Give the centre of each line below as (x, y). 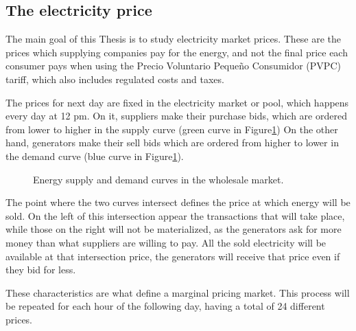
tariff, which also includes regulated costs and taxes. (115, 79)
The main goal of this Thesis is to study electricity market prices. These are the (174, 39)
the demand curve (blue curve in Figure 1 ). (95, 156)
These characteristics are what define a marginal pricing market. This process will (178, 292)
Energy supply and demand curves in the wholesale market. (158, 179)
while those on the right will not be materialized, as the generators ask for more (174, 229)
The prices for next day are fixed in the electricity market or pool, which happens (177, 102)
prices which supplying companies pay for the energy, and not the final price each (177, 52)
